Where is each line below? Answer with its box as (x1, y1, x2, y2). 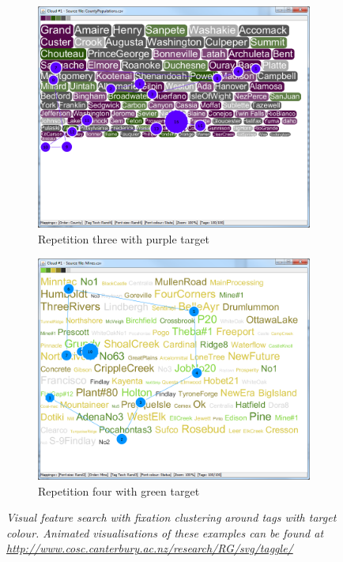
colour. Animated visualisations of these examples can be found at (6, 524, 324, 541)
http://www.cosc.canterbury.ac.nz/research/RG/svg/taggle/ (6, 540, 293, 556)
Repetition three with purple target (38, 231, 209, 247)
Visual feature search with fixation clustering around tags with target (6, 509, 337, 526)
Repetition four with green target (38, 482, 200, 499)
